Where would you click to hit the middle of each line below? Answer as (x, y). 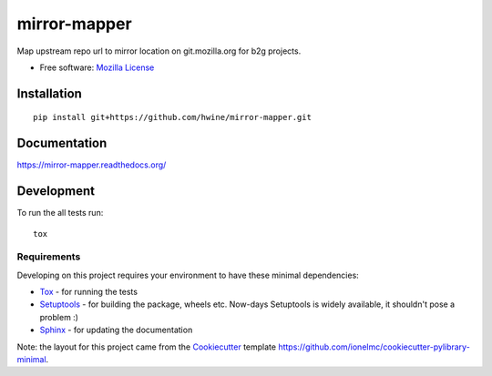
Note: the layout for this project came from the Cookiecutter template (147, 347)
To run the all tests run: (60, 213)
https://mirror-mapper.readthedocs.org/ (92, 165)
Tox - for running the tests (89, 292)
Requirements (49, 257)
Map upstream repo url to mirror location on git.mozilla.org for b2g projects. (159, 51)
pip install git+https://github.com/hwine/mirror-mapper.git (172, 117)
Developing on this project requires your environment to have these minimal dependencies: (188, 275)
